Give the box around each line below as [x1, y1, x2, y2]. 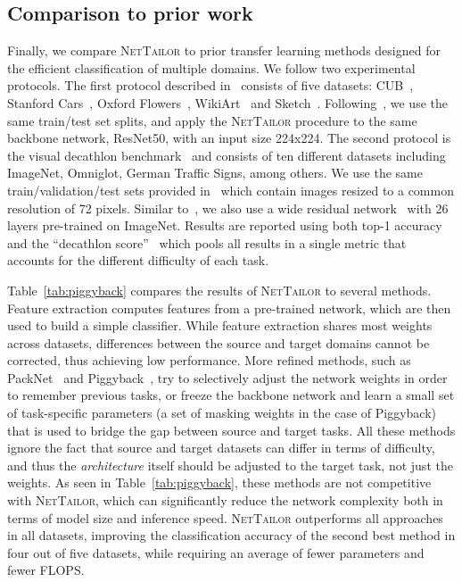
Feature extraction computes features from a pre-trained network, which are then [7, 298, 451, 317]
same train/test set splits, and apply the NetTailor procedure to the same [7, 111, 417, 129]
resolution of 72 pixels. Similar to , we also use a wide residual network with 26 [7, 198, 449, 217]
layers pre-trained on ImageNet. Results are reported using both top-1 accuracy [7, 216, 442, 235]
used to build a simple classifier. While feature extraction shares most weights [7, 316, 433, 335]
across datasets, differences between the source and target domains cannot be [7, 333, 430, 352]
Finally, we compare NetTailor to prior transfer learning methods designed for [7, 41, 441, 60]
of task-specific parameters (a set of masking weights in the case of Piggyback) [7, 403, 437, 422]
